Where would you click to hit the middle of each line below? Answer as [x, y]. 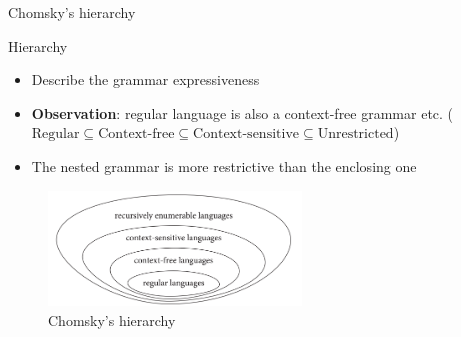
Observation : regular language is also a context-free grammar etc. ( [242, 112]
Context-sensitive [246, 134]
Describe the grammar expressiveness [145, 79]
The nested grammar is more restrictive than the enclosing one [224, 165]
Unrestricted [355, 134]
